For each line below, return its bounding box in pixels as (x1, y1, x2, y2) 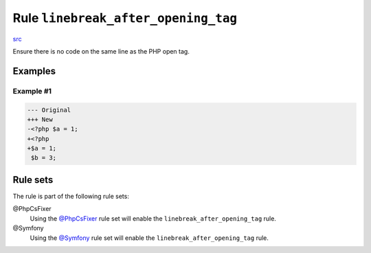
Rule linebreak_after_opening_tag (12, 10, 237, 25)
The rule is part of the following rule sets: (12, 192, 130, 200)
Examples (12, 65, 56, 77)
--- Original (27, 106, 71, 113)
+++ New (27, 115, 53, 123)
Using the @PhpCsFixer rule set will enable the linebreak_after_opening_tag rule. (30, 214, 276, 223)
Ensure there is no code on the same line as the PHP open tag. (12, 47, 190, 55)
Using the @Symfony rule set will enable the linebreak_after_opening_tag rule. (30, 234, 269, 242)
